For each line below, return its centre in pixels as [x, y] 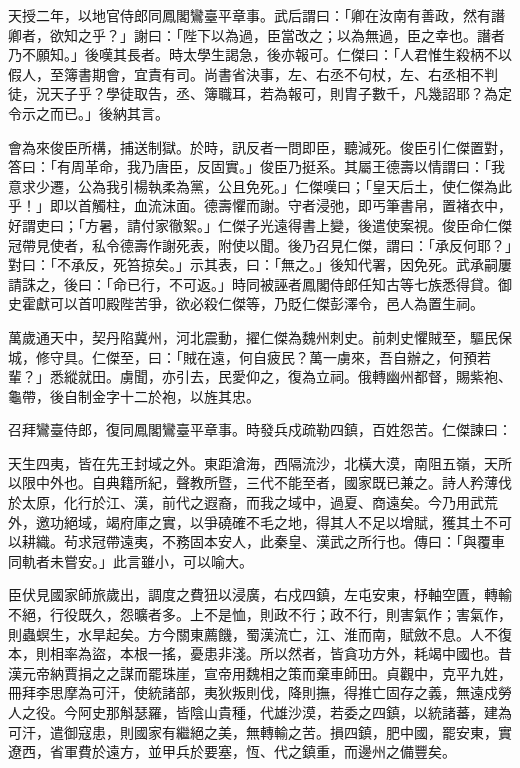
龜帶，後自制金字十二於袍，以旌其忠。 [134, 395]
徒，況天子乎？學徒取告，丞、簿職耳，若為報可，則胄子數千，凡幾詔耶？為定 [260, 93]
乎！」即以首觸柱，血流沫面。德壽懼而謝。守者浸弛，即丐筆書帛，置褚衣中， [260, 205]
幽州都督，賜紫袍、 [448, 376]
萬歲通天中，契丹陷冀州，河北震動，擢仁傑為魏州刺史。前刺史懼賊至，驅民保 [260, 336]
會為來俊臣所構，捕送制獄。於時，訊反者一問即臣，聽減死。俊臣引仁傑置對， [260, 146]
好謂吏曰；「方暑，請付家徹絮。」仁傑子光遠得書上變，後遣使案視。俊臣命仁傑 [260, 224]
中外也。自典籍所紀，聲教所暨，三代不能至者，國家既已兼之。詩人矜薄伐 [273, 482]
